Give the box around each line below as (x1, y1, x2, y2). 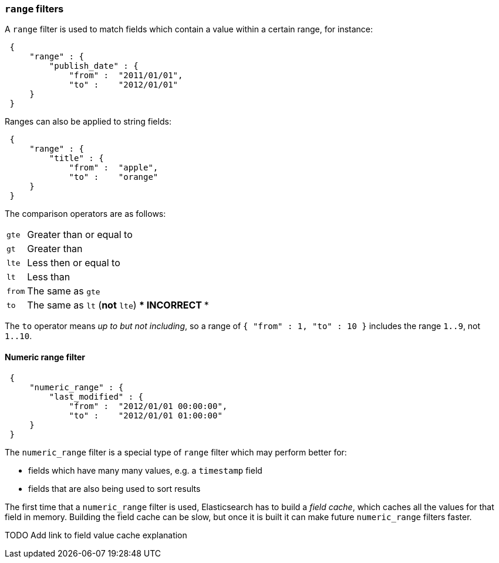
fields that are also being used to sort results (28, 483, 201, 494)
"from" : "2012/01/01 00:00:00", (69, 401, 228, 411)
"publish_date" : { (49, 61, 139, 71)
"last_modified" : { (49, 391, 144, 401)
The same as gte (27, 285, 100, 297)
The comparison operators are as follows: (5, 209, 166, 219)
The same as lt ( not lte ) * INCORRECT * (27, 299, 209, 311)
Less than (27, 271, 70, 283)
